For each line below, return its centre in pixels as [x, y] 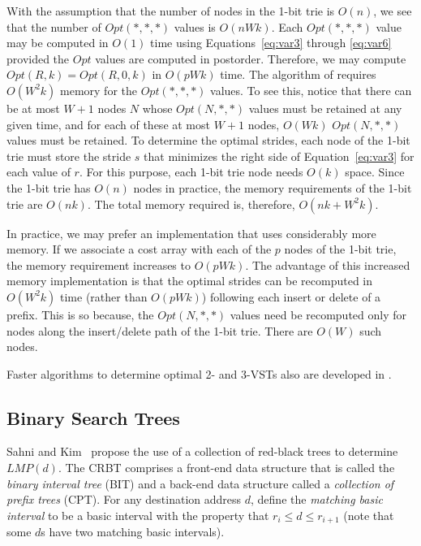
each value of [39, 172]
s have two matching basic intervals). [133, 532]
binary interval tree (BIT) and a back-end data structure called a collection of [200, 483]
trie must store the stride [69, 156]
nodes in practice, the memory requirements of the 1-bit [273, 187]
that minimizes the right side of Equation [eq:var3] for [279, 156]
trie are [25, 204]
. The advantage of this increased [328, 264]
